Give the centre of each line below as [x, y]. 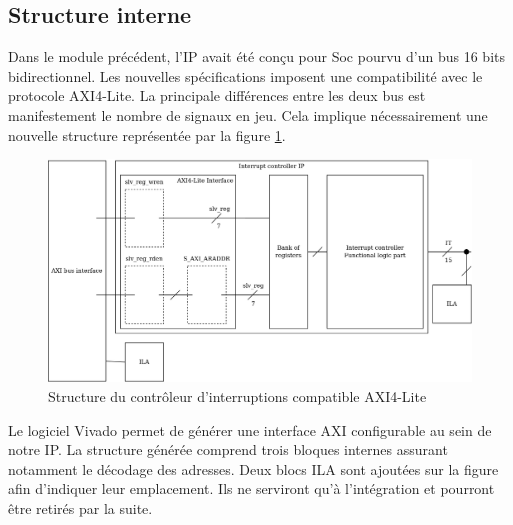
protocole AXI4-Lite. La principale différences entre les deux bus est [217, 95]
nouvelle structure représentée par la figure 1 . [147, 134]
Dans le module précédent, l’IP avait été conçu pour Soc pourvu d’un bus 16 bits [256, 56]
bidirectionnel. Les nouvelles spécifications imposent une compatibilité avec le [245, 75]
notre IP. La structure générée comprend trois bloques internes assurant [228, 449]
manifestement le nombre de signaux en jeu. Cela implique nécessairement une [248, 114]
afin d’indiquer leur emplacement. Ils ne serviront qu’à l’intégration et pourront [251, 488]
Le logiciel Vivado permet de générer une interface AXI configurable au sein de [250, 429]
